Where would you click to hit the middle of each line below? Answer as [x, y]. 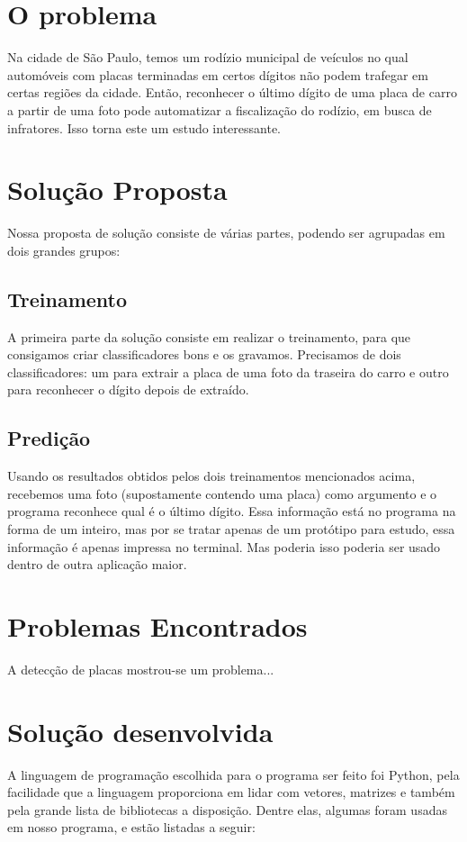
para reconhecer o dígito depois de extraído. [128, 389]
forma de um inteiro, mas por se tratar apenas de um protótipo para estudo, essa [231, 528]
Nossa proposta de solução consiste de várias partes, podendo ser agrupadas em [226, 233]
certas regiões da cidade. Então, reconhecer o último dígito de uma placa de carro [232, 92]
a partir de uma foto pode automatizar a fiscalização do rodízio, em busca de [220, 109]
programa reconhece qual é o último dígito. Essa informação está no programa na [232, 511]
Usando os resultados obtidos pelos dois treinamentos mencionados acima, [211, 476]
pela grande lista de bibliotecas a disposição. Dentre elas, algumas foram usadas [227, 809]
